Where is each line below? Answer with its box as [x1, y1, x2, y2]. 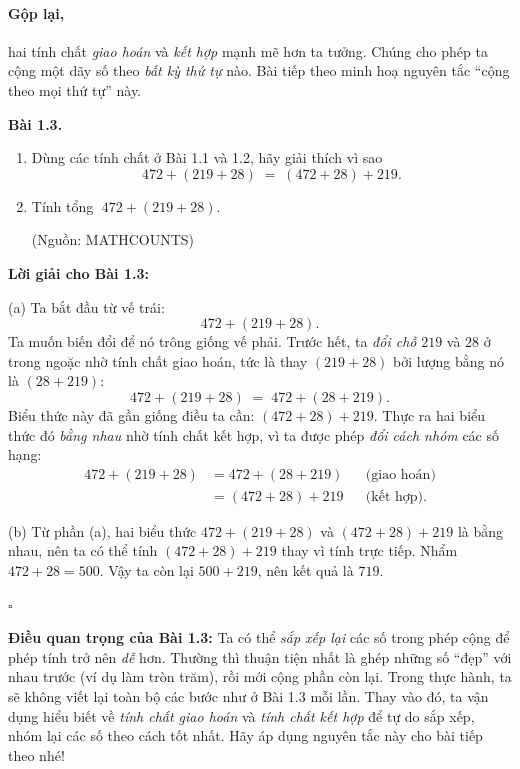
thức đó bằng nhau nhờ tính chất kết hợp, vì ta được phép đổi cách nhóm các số [8, 424, 500, 445]
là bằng [457, 520, 504, 541]
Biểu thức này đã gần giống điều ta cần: [8, 404, 255, 425]
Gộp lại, [8, 2, 65, 23]
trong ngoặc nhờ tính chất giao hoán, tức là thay [8, 350, 308, 371]
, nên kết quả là [257, 559, 354, 580]
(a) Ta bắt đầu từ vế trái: [8, 296, 165, 317]
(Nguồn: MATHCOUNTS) [31, 229, 194, 250]
